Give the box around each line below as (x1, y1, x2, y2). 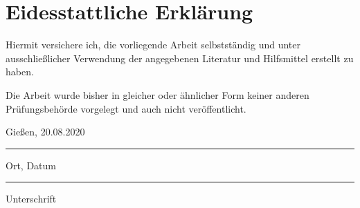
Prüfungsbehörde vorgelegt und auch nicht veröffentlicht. (6, 101, 246, 115)
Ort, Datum (6, 158, 56, 172)
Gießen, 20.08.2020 (6, 124, 85, 139)
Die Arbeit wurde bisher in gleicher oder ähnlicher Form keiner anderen (6, 87, 309, 102)
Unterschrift (6, 191, 57, 206)
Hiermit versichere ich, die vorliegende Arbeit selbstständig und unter (6, 37, 300, 52)
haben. (6, 64, 34, 79)
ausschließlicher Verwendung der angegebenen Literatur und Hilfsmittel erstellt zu (6, 50, 354, 65)
